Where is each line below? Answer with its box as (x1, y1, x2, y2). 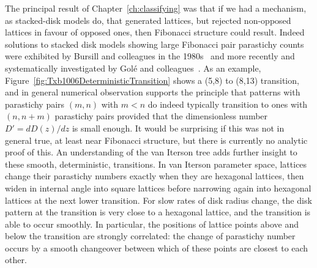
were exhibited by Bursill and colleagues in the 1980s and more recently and (5, 50, 295, 62)
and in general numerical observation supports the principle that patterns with (5, 86, 300, 99)
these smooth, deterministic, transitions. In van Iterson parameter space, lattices (5, 157, 307, 170)
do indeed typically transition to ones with (147, 97, 308, 110)
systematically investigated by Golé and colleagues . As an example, (5, 61, 261, 74)
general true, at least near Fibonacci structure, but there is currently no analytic (5, 133, 308, 146)
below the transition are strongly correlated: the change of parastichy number (5, 229, 296, 242)
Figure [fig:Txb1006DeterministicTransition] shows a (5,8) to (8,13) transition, (5, 73, 299, 86)
